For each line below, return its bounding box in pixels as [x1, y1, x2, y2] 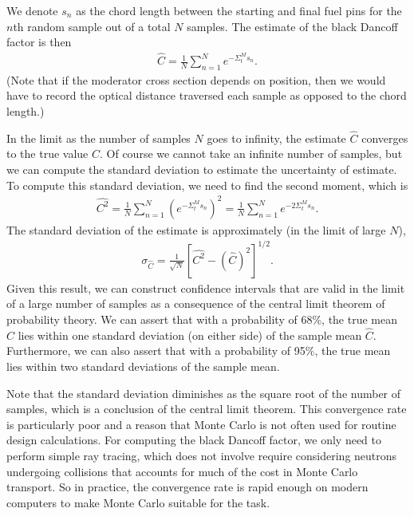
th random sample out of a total [13, 18, 171, 34]
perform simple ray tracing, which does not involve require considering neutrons [6, 447, 397, 464]
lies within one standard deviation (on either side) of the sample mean [18, 326, 362, 343]
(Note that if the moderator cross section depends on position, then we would [6, 71, 386, 88]
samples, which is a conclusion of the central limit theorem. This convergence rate [6, 400, 407, 417]
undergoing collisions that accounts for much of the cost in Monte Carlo [6, 463, 358, 479]
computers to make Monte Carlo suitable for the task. [6, 494, 270, 510]
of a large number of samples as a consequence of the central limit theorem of [6, 295, 385, 312]
